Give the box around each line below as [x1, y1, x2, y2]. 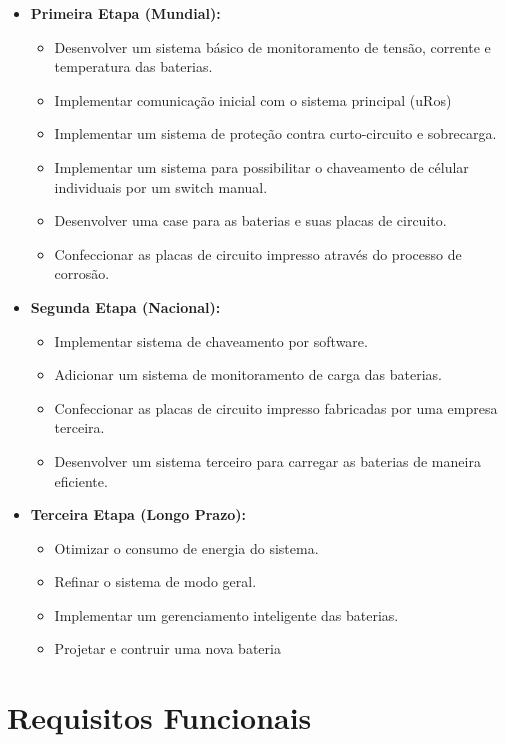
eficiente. [54, 470, 108, 491]
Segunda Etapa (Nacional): [30, 296, 221, 317]
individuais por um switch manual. [54, 176, 268, 197]
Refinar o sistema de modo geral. [54, 571, 257, 592]
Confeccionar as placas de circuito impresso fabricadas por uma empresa [54, 397, 498, 418]
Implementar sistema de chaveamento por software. [54, 330, 368, 351]
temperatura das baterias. [54, 56, 213, 77]
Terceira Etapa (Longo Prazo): [30, 504, 247, 525]
